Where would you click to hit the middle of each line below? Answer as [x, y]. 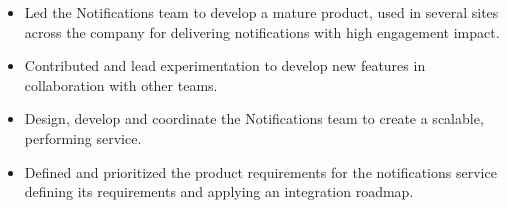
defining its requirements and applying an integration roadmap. [219, 191]
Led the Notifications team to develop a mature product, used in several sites [261, 12]
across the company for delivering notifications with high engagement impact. [262, 31]
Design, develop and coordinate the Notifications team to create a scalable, [254, 118]
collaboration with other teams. [121, 84]
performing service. [83, 137]
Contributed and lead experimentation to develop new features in [225, 65]
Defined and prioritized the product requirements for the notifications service [260, 171]
